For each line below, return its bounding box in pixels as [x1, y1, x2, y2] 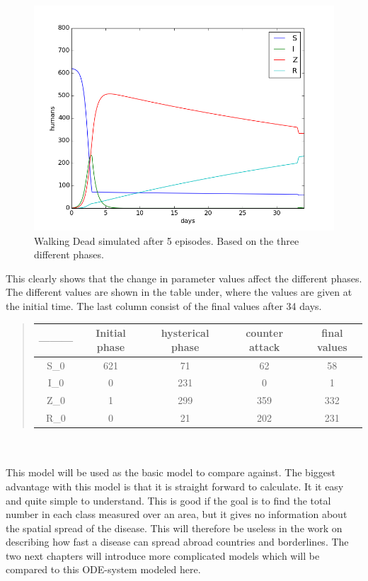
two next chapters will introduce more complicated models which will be [6, 548, 320, 563]
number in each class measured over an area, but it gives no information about [6, 507, 347, 522]
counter [246, 326, 284, 340]
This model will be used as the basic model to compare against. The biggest [6, 465, 335, 480]
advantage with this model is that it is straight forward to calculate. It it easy [6, 478, 344, 493]
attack [248, 339, 280, 354]
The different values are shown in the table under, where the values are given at [6, 284, 352, 299]
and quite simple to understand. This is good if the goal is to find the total [6, 493, 331, 507]
